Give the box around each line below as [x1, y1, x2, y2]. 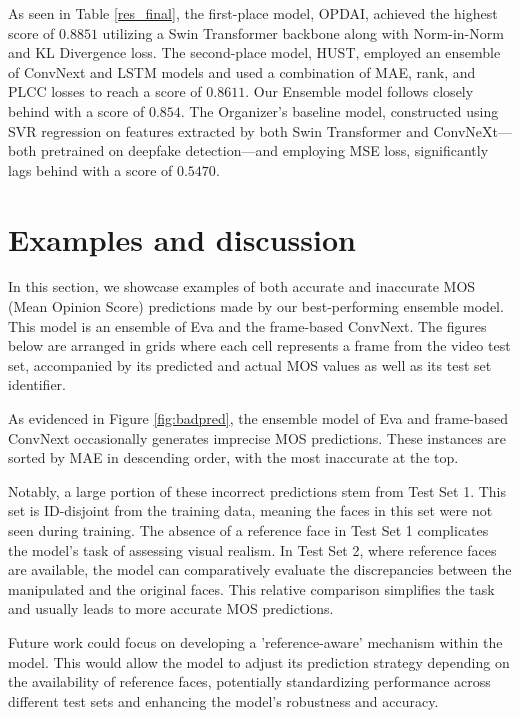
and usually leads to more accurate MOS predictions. [8, 598, 334, 619]
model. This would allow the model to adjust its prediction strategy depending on [8, 651, 510, 672]
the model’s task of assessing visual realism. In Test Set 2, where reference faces [8, 539, 497, 560]
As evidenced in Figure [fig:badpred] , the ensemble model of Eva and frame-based [8, 408, 509, 429]
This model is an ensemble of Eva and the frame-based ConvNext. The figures [8, 315, 487, 336]
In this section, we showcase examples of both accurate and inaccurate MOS [8, 276, 476, 297]
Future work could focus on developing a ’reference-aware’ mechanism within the [8, 631, 503, 652]
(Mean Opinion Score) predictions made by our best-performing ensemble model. [8, 296, 504, 317]
